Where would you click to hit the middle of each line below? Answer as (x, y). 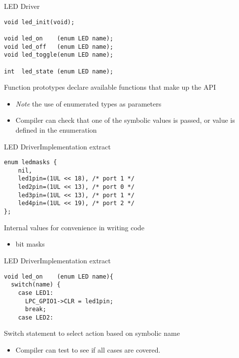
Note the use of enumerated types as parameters (88, 103)
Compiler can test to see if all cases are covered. (88, 350)
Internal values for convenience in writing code (74, 227)
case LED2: (36, 317)
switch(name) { (36, 285)
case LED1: (36, 293)
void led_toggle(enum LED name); (59, 55)
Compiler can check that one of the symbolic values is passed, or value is (125, 120)
